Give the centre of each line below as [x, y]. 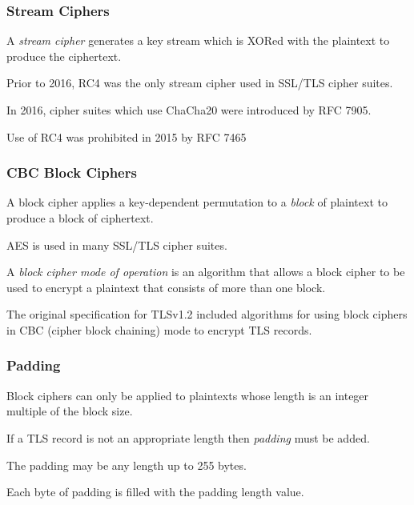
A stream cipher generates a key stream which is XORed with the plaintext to [198, 40]
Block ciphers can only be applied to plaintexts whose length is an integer [188, 395]
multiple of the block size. [70, 411]
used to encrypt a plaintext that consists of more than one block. [166, 287]
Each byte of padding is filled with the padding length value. [155, 492]
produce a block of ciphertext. [80, 218]
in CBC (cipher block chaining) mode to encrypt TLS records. [159, 329]
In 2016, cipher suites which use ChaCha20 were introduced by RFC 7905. [189, 110]
